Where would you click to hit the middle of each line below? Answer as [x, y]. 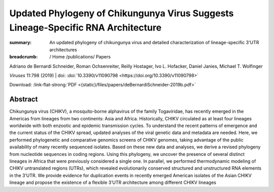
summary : [21, 43]
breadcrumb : [24, 57]
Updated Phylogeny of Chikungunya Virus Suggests [122, 13]
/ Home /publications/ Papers [80, 57]
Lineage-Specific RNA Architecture [85, 27]
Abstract [24, 99]
